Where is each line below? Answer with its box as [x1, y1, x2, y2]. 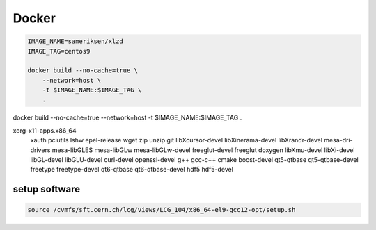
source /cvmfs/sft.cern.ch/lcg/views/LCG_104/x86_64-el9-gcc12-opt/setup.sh [27, 206, 296, 214]
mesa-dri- [324, 136, 353, 145]
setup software [13, 183, 81, 195]
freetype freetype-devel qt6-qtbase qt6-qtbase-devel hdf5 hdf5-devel [30, 165, 233, 174]
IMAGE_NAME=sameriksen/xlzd [27, 38, 123, 45]
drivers [30, 146, 51, 154]
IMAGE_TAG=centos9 [27, 47, 91, 55]
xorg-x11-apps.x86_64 [13, 126, 77, 135]
